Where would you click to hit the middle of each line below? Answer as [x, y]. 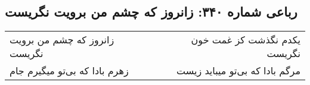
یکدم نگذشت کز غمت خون [246, 40]
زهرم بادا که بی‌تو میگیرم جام [69, 71]
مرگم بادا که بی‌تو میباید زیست [238, 71]
